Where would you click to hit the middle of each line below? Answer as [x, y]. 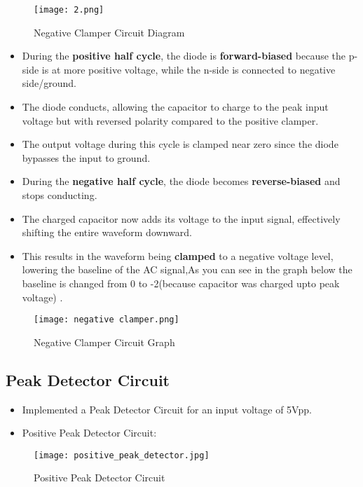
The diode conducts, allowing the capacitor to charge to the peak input [175, 107]
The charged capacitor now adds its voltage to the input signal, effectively [181, 218]
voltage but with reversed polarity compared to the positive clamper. [170, 120]
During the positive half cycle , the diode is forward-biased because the [184, 56]
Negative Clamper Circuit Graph [104, 342]
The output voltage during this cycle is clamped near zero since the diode [180, 144]
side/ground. [49, 83]
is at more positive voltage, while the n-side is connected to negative [189, 69]
